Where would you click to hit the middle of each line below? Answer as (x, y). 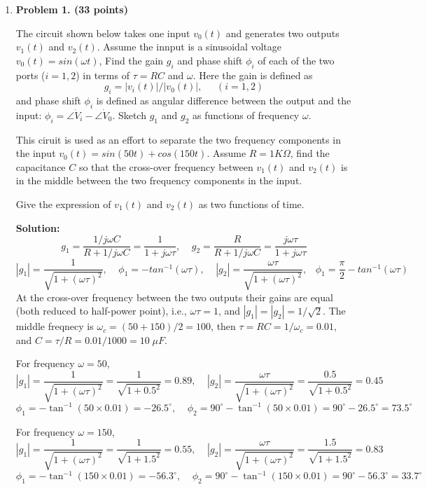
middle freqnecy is (55, 326)
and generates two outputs (282, 33)
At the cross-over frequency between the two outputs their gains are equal (174, 297)
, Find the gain (131, 60)
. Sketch (129, 115)
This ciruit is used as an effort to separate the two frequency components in (178, 139)
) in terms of (103, 75)
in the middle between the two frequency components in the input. (159, 180)
